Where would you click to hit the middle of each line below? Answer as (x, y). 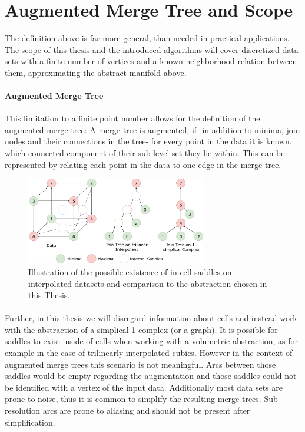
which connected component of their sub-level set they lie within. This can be (145, 153)
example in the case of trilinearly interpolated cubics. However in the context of (149, 353)
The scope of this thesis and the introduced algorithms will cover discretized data (152, 49)
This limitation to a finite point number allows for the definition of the (132, 118)
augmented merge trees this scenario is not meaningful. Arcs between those (140, 364)
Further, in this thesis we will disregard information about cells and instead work (151, 318)
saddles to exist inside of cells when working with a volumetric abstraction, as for (152, 341)
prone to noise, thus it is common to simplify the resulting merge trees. (133, 399)
